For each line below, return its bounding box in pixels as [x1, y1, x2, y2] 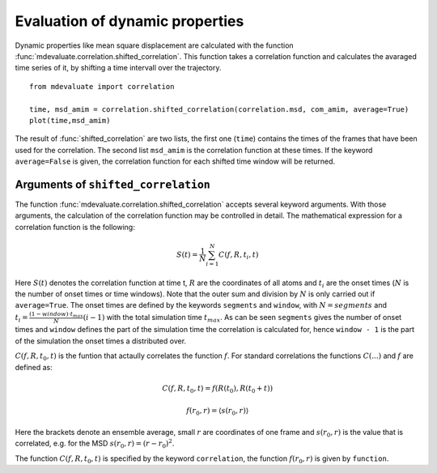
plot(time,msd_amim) [29, 116, 111, 125]
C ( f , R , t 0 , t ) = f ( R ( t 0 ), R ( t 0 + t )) [162, 383, 274, 394]
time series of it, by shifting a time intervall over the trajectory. [15, 63, 222, 73]
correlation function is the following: [15, 222, 135, 232]
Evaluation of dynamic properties [15, 12, 244, 30]
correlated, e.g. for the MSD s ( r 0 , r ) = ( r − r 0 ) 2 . [15, 437, 175, 450]
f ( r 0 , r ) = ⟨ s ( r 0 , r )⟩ [186, 406, 249, 417]
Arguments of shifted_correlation [15, 177, 210, 191]
